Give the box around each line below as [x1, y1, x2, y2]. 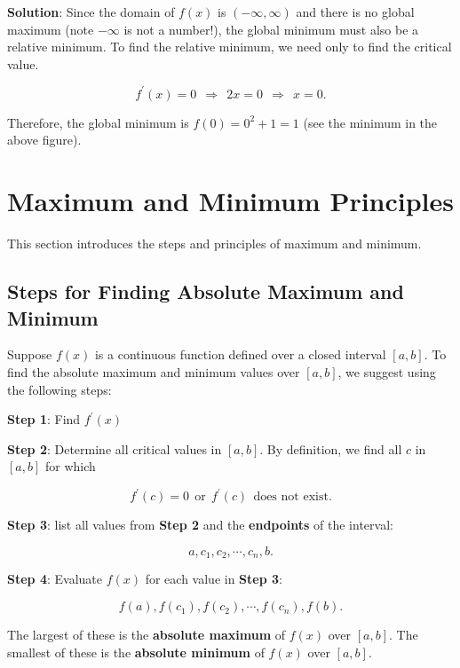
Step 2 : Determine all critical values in [7, 439, 222, 458]
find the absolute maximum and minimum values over [7, 362, 300, 381]
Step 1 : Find [7, 410, 81, 428]
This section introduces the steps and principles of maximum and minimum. [7, 234, 422, 253]
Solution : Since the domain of [7, 3, 175, 20]
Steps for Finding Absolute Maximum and [7, 278, 404, 305]
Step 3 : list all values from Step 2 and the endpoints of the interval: [7, 515, 393, 534]
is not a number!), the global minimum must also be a [123, 20, 419, 38]
